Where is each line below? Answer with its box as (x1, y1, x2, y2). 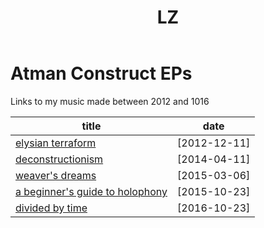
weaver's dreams (15, 168, 97, 182)
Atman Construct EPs (10, 62, 193, 85)
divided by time (15, 201, 88, 215)
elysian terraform (15, 136, 97, 150)
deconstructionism (15, 152, 104, 166)
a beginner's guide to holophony (15, 184, 168, 198)
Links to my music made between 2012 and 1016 (10, 95, 210, 107)
